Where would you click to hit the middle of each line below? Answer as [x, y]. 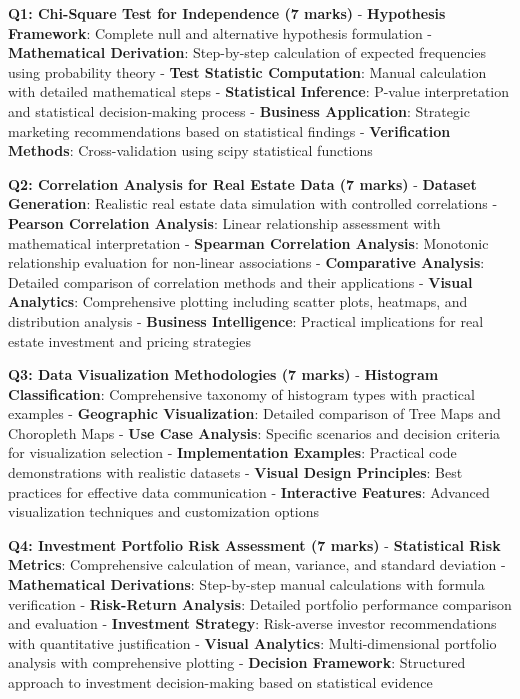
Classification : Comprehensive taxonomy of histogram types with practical [241, 393]
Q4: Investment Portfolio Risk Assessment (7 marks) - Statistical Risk [254, 544]
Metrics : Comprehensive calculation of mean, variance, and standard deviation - [257, 564]
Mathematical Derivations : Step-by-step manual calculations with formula [246, 584]
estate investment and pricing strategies [130, 340]
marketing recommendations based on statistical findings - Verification [229, 130]
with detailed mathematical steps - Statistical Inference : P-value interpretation [259, 91]
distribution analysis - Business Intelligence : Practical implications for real [246, 320]
